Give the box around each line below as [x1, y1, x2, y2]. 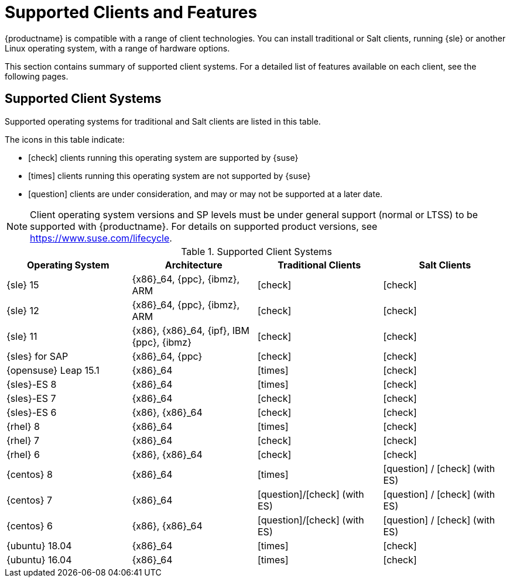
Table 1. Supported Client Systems [181, 245, 332, 257]
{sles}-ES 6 [6, 406, 57, 418]
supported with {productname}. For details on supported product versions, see [30, 220, 378, 232]
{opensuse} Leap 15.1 [6, 364, 100, 376]
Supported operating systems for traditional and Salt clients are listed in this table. [5, 116, 321, 126]
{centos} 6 [6, 519, 53, 532]
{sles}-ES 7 [6, 392, 56, 404]
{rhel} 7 [6, 434, 40, 446]
